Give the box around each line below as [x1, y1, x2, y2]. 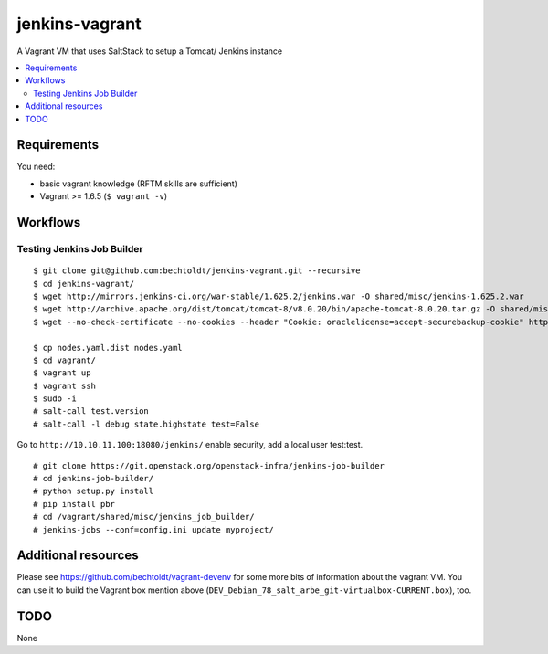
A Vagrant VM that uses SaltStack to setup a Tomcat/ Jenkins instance [16, 46, 283, 57]
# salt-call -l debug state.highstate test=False [33, 418, 260, 429]
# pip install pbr [33, 499, 116, 509]
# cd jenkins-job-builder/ [33, 473, 154, 484]
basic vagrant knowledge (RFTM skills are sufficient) [39, 178, 237, 189]
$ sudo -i [33, 394, 77, 404]
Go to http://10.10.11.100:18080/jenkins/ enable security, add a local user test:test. [16, 439, 364, 450]
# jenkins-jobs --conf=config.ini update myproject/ [33, 524, 274, 534]
